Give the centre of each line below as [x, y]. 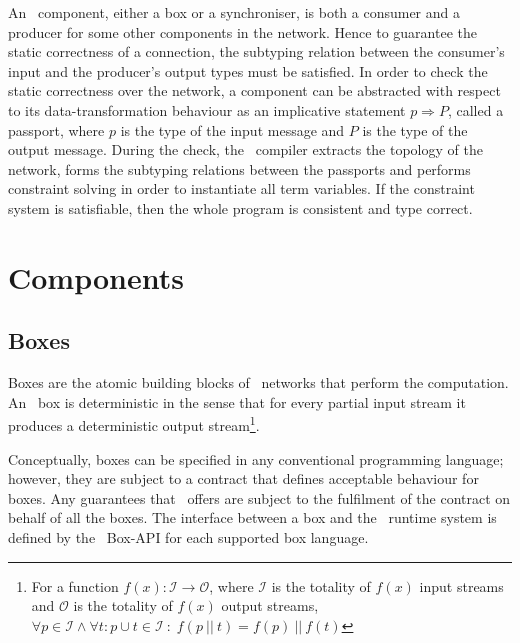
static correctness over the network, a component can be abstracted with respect [254, 90]
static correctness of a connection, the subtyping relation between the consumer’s [256, 51]
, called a [475, 109]
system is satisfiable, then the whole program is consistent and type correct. [240, 207]
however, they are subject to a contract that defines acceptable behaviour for [243, 478]
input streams [461, 585]
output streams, [270, 605]
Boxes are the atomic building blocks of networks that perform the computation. [258, 382]
